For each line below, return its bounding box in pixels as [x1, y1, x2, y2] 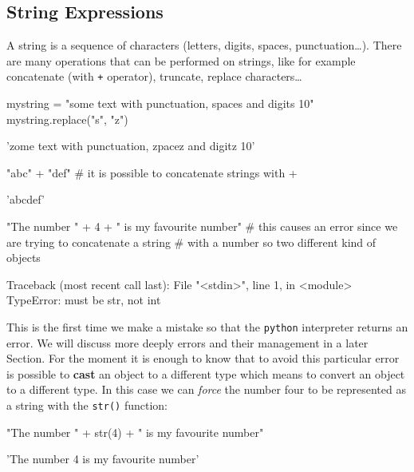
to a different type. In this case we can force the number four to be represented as [6, 381, 406, 398]
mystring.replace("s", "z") [6, 110, 128, 127]
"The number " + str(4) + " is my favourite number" [6, 423, 264, 440]
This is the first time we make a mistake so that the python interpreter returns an [6, 318, 408, 335]
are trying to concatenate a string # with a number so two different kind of [6, 233, 377, 250]
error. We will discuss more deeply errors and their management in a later [6, 334, 369, 351]
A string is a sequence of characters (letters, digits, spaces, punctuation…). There [6, 37, 402, 54]
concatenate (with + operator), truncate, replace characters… [6, 68, 302, 85]
